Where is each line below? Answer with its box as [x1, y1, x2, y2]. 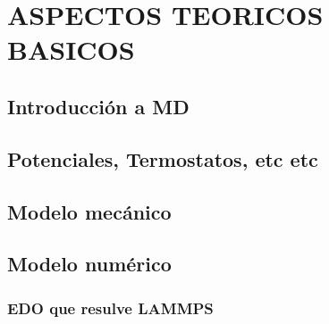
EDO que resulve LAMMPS [7, 296, 214, 319]
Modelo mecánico [7, 197, 172, 225]
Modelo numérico [7, 250, 172, 278]
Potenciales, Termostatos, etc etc [7, 145, 318, 172]
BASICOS [7, 31, 135, 68]
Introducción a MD [7, 92, 190, 120]
